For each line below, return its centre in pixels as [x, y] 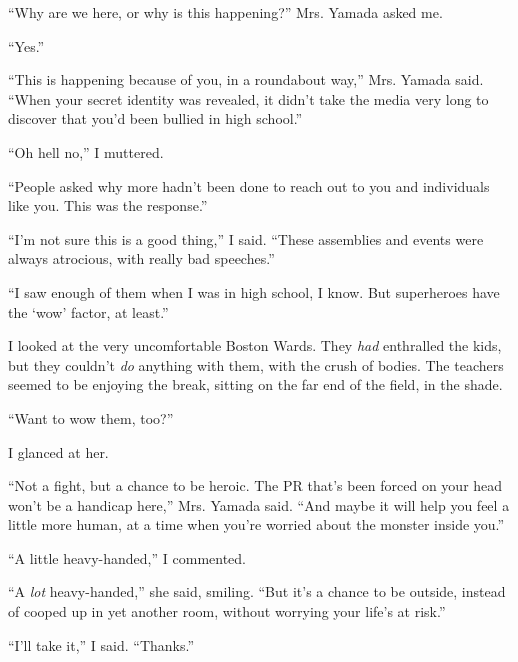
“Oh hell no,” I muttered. [86, 151]
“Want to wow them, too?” [91, 417]
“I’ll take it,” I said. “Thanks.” [101, 644]
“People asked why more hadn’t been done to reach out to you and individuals [249, 185]
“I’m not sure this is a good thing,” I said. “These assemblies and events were [246, 238]
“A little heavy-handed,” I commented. [127, 557]
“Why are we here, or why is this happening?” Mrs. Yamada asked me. [225, 12]
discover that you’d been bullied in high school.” [155, 118]
